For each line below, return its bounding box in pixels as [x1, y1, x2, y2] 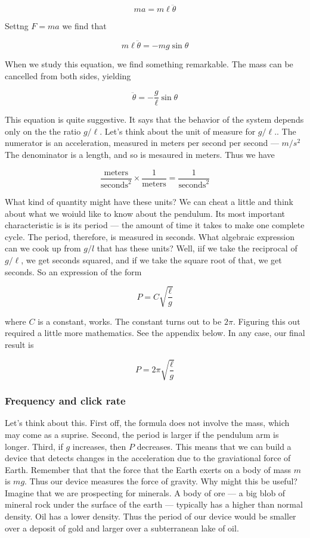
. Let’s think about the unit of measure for [100, 125, 256, 137]
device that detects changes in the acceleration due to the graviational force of [5, 452, 291, 464]
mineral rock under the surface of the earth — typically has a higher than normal [5, 498, 303, 511]
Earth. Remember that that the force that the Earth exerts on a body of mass [5, 463, 292, 475]
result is [5, 338, 34, 350]
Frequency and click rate [5, 393, 126, 408]
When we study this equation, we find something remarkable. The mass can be [5, 58, 293, 70]
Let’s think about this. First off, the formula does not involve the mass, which [5, 416, 290, 429]
